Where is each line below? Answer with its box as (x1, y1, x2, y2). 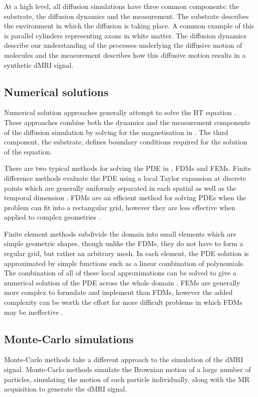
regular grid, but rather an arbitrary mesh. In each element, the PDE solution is (4, 248, 249, 259)
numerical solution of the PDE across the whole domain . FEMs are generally (4, 277, 241, 287)
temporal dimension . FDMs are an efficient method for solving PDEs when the (4, 192, 247, 203)
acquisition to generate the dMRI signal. (4, 384, 127, 394)
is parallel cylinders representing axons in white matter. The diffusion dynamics (4, 30, 247, 40)
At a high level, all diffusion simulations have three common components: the (4, 1, 239, 11)
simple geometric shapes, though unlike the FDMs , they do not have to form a (4, 238, 244, 249)
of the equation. (4, 146, 52, 156)
